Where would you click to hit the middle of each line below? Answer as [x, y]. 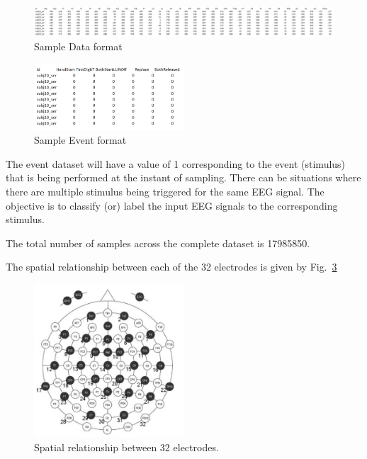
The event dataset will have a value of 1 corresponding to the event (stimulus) [176, 163]
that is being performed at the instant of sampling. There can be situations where [183, 177]
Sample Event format [80, 140]
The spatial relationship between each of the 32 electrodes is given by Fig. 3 [171, 267]
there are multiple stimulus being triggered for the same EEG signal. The [165, 191]
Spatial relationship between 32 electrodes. [126, 447]
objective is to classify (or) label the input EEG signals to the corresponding [172, 205]
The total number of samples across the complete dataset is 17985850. [158, 243]
